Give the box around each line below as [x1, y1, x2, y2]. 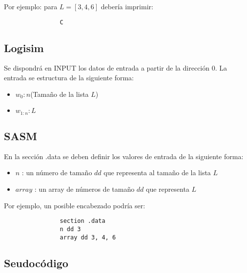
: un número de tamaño [21, 167, 92, 178]
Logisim [4, 40, 44, 55]
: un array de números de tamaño [34, 184, 135, 194]
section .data [60, 218, 105, 225]
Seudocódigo [4, 255, 68, 270]
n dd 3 [60, 225, 81, 233]
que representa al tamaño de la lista [103, 167, 211, 178]
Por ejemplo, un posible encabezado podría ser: [4, 200, 145, 210]
